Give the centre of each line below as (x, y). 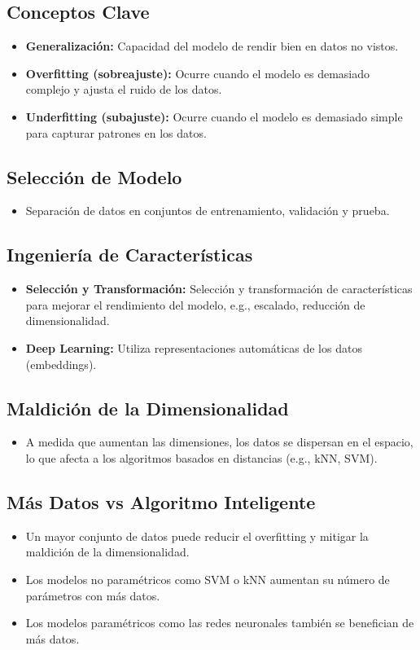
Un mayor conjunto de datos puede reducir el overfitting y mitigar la (197, 536)
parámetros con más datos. (93, 595)
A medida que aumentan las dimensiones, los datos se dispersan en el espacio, (219, 442)
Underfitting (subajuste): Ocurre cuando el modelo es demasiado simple (214, 116)
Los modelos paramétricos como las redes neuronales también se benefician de (220, 623)
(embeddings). (61, 364)
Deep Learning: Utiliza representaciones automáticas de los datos (194, 347)
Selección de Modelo (94, 176)
